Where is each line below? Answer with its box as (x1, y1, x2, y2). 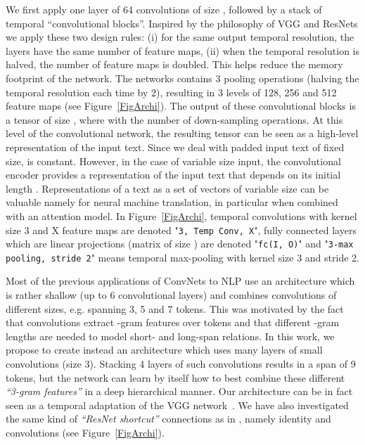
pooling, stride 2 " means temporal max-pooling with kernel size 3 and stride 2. (6, 250, 359, 264)
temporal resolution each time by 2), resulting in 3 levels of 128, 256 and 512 (6, 84, 337, 99)
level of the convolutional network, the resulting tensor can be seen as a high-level (6, 126, 359, 141)
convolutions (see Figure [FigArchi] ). (6, 425, 165, 439)
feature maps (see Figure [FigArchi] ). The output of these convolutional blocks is (6, 98, 356, 113)
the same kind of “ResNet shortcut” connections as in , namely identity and (6, 411, 331, 426)
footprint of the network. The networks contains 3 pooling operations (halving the (6, 70, 359, 85)
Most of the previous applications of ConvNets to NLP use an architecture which (6, 273, 355, 288)
